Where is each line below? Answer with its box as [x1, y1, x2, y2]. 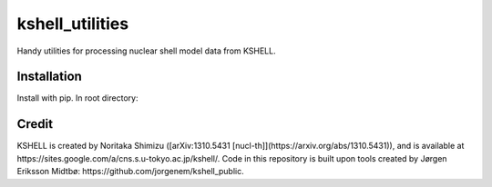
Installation [16, 69, 82, 84]
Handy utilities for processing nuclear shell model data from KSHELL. [16, 45, 277, 56]
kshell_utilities [16, 14, 129, 34]
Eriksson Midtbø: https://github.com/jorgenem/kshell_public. [16, 166, 245, 177]
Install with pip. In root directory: [16, 93, 138, 103]
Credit [16, 116, 54, 132]
